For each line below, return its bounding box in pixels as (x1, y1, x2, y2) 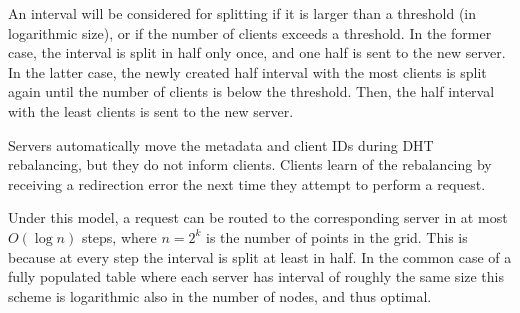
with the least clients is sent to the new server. (8, 100, 294, 121)
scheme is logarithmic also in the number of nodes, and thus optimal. (8, 285, 432, 306)
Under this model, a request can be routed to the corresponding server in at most (8, 207, 508, 228)
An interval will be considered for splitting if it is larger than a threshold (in (8, 3, 477, 23)
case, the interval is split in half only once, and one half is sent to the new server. (8, 42, 506, 63)
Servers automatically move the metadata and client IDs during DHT (8, 134, 434, 155)
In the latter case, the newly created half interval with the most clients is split (8, 61, 487, 82)
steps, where (81, 226, 157, 247)
